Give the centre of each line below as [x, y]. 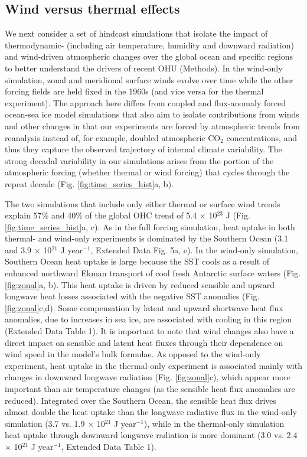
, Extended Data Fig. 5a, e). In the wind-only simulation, [194, 249]
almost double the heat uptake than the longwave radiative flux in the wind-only [151, 412]
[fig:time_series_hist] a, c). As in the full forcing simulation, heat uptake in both [150, 226]
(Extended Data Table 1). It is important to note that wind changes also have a [149, 331]
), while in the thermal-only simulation [214, 423]
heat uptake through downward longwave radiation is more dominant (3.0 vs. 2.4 [151, 435]
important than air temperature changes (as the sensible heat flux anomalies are [150, 389]
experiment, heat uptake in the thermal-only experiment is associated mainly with [153, 365]
